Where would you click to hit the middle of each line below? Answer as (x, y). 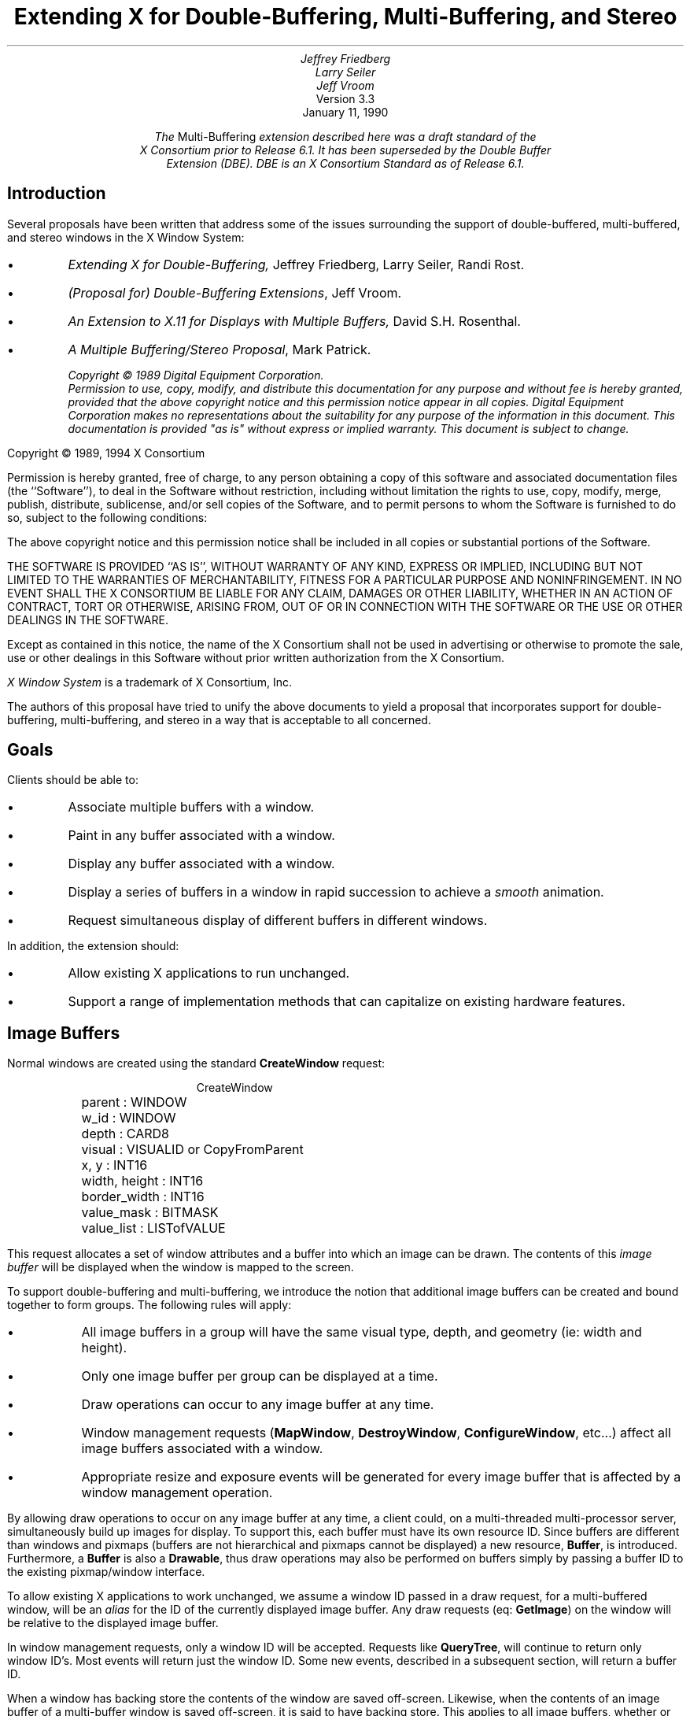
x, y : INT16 (114, 1165)
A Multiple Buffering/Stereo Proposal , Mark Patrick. (220, 349)
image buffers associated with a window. (202, 1449)
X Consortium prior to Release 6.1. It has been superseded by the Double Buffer (345, 150)
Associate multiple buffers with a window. (191, 807)
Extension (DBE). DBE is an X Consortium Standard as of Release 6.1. (345, 163)
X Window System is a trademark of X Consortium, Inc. (149, 682)
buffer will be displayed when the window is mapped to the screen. (181, 1267)
